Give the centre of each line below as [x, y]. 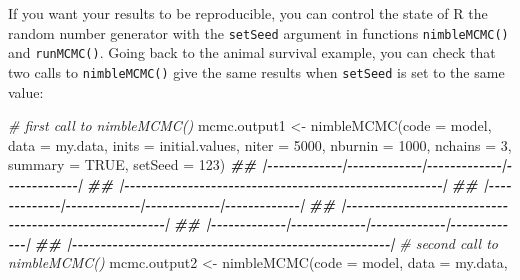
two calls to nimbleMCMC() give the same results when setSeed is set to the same [256, 71]
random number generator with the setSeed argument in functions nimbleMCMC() [258, 32]
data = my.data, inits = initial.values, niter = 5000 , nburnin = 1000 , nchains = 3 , [260, 144]
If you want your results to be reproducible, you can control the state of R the [248, 13]
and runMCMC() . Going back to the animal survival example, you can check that [252, 52]
